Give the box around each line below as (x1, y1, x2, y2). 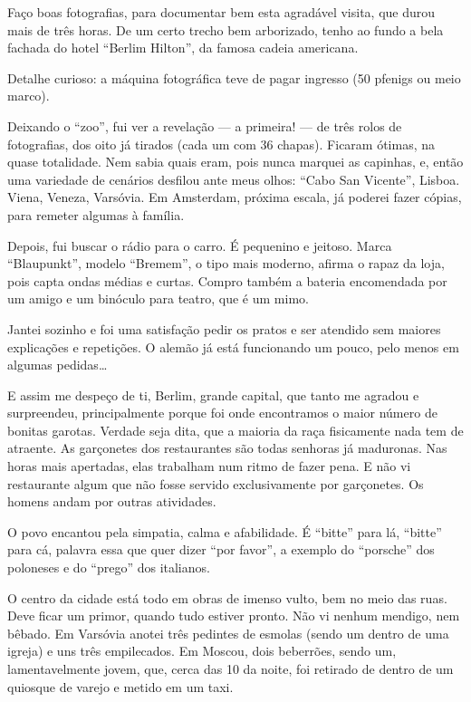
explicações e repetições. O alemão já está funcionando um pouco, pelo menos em (7, 337, 459, 356)
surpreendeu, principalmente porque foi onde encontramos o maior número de (7, 403, 437, 422)
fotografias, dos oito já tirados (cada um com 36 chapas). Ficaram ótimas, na (7, 134, 436, 153)
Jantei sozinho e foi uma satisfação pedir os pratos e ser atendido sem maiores (7, 319, 441, 338)
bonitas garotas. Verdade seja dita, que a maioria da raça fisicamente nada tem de (7, 420, 464, 439)
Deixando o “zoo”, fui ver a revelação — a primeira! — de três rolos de (7, 116, 402, 135)
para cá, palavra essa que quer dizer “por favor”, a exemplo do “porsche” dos (7, 540, 435, 559)
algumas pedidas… (7, 355, 108, 374)
